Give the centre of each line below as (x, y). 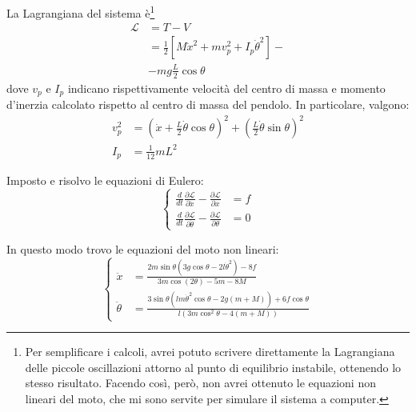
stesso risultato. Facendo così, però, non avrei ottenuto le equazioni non (200, 383)
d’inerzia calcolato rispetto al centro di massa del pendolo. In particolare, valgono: (208, 104)
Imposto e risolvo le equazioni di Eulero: (105, 180)
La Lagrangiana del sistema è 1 (81, 12)
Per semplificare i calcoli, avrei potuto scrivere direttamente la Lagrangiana (210, 352)
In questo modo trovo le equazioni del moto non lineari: (143, 248)
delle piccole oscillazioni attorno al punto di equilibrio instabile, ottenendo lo (213, 367)
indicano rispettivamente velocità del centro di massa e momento (226, 88)
